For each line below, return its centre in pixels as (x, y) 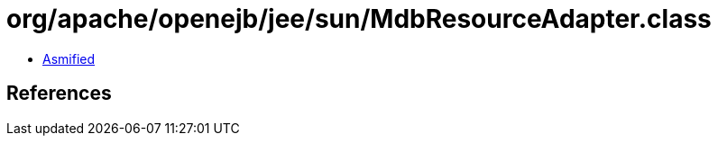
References (59, 94)
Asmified (69, 58)
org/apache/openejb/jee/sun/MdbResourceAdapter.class (359, 19)
